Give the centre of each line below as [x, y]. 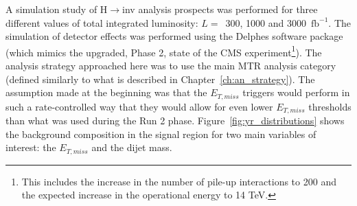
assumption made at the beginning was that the [106, 92]
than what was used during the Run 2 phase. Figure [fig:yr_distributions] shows [175, 121]
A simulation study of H [57, 9]
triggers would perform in [296, 92]
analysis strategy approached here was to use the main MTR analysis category [171, 66]
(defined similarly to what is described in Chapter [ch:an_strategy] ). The [160, 79]
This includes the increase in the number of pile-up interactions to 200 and [179, 181]
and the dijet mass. [132, 147]
